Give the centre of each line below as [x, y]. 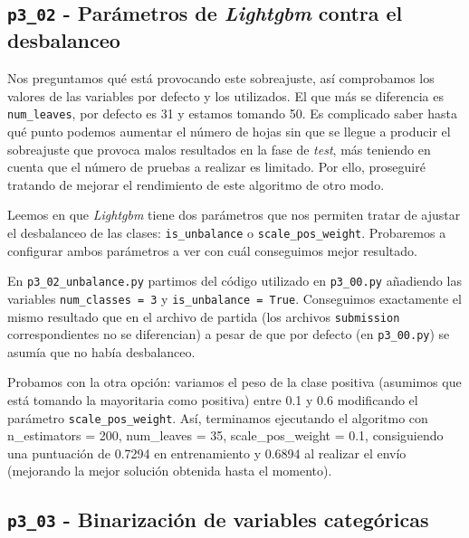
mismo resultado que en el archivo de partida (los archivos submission [204, 316]
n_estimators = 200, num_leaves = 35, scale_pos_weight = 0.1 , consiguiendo [225, 435]
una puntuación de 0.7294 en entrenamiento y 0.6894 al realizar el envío [207, 453]
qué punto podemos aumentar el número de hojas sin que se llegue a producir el [229, 132]
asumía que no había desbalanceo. [101, 351]
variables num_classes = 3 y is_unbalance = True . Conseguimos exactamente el [234, 298]
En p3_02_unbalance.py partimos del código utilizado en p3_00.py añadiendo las [234, 281]
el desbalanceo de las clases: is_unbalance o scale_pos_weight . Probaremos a [227, 232]
